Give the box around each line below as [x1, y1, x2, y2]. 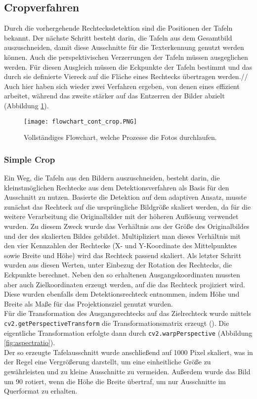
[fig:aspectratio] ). [4, 337, 55, 348]
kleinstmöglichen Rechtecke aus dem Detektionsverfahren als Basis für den [4, 182, 229, 192]
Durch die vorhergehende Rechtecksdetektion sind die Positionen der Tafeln [4, 23, 233, 33]
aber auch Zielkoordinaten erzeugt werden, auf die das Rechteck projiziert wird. [4, 279, 245, 289]
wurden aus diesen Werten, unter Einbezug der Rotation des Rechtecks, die [4, 260, 232, 270]
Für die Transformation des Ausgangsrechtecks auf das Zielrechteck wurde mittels [4, 308, 251, 318]
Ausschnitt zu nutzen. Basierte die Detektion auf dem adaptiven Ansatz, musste [4, 192, 247, 202]
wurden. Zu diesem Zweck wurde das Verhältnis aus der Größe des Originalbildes [4, 221, 250, 231]
